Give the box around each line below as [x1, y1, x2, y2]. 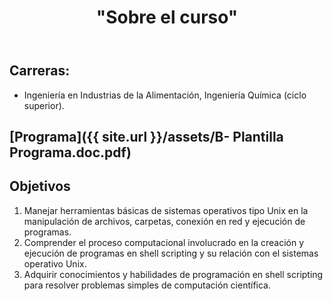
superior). [23, 99, 65, 111]
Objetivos [9, 178, 71, 195]
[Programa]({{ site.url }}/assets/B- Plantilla [9, 129, 284, 145]
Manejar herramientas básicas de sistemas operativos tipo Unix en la [23, 204, 309, 216]
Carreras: [9, 62, 71, 80]
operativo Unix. [23, 257, 87, 270]
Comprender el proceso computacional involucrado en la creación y [23, 236, 305, 248]
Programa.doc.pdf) [9, 144, 132, 161]
